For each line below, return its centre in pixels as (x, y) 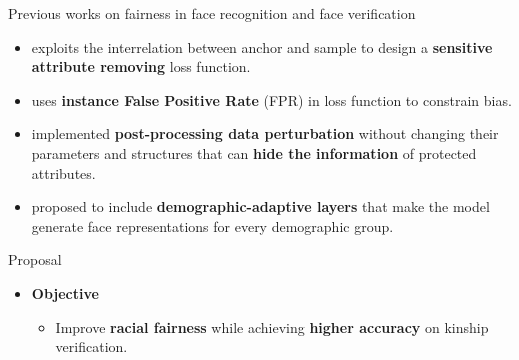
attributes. (63, 172)
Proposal (35, 259)
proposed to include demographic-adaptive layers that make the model (260, 206)
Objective (65, 292)
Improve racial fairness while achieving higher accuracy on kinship (272, 326)
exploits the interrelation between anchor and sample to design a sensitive (262, 46)
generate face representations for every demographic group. (212, 225)
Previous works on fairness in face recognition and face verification (212, 13)
